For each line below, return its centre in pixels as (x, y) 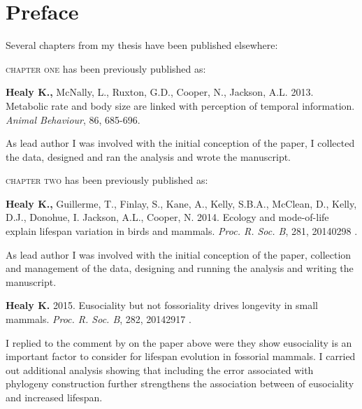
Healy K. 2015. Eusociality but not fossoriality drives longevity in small (162, 305)
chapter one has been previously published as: (106, 68)
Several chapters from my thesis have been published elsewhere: (142, 45)
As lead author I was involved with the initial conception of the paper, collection (179, 254)
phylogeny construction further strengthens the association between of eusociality (180, 383)
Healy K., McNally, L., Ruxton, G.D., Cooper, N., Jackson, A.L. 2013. (160, 92)
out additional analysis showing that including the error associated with (160, 369)
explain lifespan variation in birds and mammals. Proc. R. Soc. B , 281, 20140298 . (182, 231)
